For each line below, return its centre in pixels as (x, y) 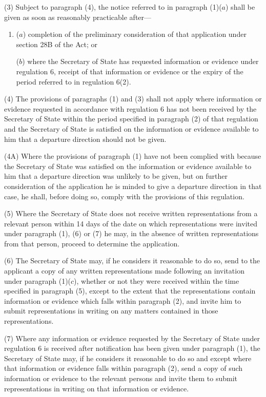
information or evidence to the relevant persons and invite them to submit (121, 378)
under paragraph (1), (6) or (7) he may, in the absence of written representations (131, 233)
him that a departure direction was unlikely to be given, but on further (116, 176)
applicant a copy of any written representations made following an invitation (124, 271)
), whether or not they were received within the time (157, 280)
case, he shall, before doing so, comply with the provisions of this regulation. (124, 196)
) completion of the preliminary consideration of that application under (135, 34)
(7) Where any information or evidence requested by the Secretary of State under (132, 338)
